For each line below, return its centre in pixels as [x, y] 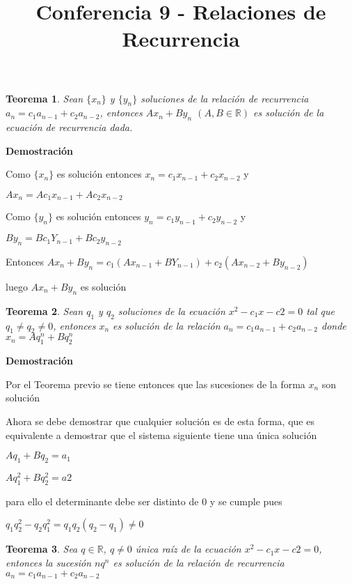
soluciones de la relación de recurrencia [225, 98]
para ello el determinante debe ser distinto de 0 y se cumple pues [144, 501]
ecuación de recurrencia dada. [69, 127]
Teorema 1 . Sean [45, 98]
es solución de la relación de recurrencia [199, 563]
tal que [321, 310]
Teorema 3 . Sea [42, 549]
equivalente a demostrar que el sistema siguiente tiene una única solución [161, 435]
